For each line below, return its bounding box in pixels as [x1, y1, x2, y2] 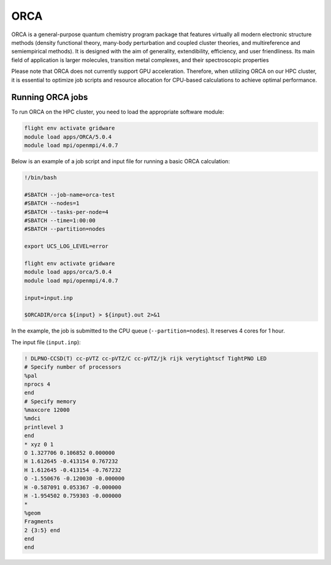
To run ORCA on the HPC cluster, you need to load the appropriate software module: [11, 108, 224, 116]
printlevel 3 [24, 423, 64, 431]
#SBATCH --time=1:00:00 [24, 217, 96, 224]
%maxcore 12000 [24, 407, 70, 413]
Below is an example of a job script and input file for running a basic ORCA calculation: [11, 158, 230, 165]
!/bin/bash [24, 174, 57, 181]
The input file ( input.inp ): [11, 338, 81, 346]
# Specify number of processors [24, 364, 122, 371]
